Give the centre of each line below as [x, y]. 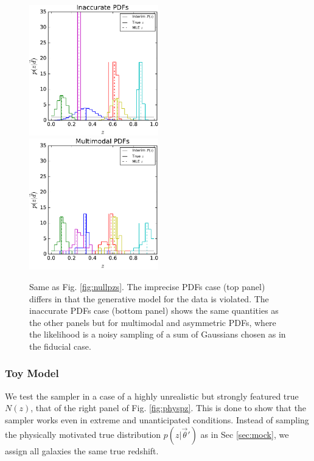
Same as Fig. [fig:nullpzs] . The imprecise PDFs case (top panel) [147, 286]
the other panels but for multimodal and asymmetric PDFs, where [153, 322]
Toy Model [32, 373]
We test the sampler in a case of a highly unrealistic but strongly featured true [152, 396]
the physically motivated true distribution [83, 434]
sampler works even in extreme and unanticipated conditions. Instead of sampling [157, 419]
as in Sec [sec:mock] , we [245, 434]
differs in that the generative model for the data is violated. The [149, 298]
